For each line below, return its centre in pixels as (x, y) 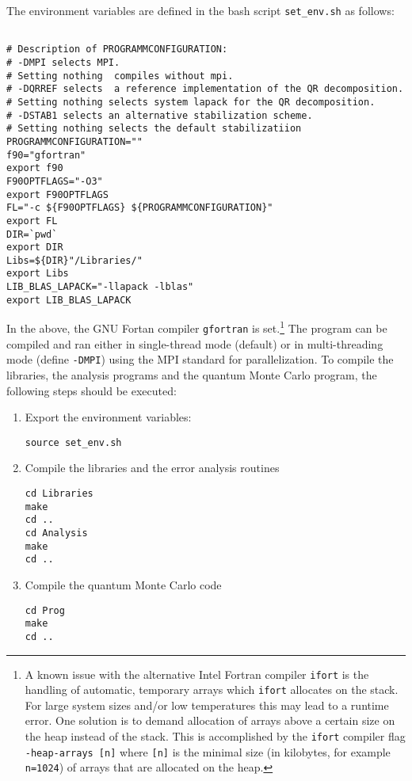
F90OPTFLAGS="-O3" (55, 181)
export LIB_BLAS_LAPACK (69, 300)
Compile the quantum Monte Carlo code (123, 584)
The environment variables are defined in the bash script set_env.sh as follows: (200, 10)
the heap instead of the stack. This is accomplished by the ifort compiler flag (215, 736)
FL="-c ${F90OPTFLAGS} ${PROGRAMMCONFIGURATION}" (140, 208)
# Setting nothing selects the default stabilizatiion (154, 129)
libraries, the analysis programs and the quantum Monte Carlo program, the (192, 375)
